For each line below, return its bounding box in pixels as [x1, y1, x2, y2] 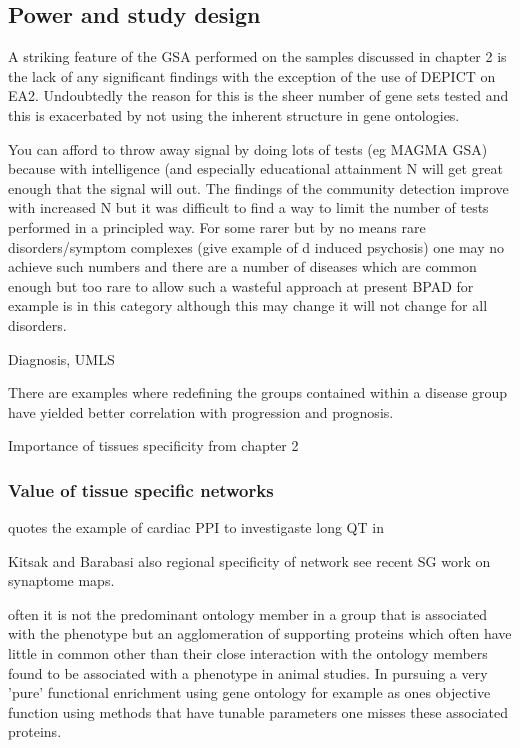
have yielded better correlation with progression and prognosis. [8, 401, 394, 422]
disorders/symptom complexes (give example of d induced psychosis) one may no [8, 236, 505, 257]
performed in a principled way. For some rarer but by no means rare [8, 216, 426, 237]
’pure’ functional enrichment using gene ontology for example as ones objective [8, 682, 491, 703]
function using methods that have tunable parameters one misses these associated [8, 701, 509, 722]
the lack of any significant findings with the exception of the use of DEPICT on [8, 65, 496, 86]
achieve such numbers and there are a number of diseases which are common [8, 256, 477, 277]
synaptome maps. [8, 570, 115, 591]
